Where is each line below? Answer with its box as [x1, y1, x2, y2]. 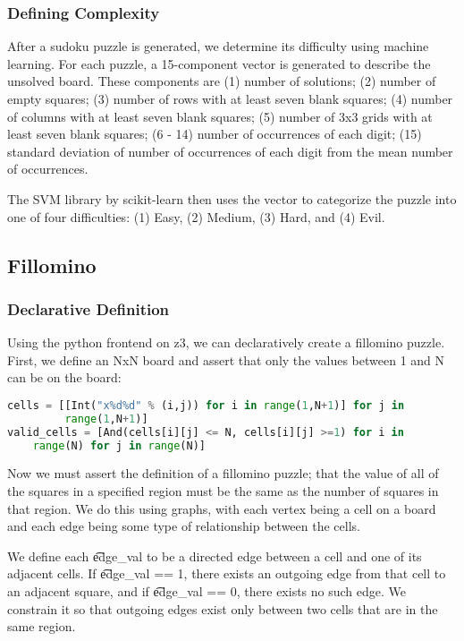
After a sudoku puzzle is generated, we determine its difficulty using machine [7, 37, 429, 56]
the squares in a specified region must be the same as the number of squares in [7, 482, 439, 500]
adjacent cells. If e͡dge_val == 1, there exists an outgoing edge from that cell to [7, 564, 446, 583]
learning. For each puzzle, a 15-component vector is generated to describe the [7, 54, 431, 73]
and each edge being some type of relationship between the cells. [7, 517, 360, 535]
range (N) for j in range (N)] [32, 439, 206, 452]
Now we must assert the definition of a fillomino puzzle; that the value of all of [7, 464, 439, 483]
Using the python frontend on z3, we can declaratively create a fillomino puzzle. [7, 333, 445, 352]
